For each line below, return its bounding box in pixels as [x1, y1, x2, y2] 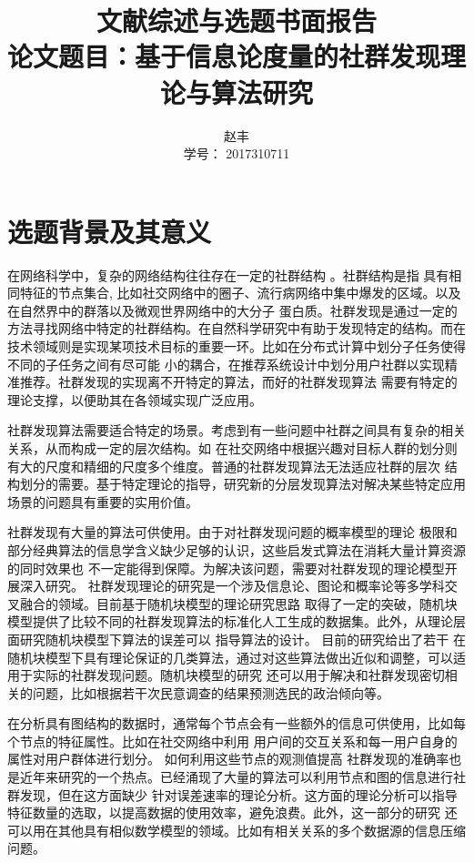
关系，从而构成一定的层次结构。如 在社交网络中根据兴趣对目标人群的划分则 [7, 438, 458, 457]
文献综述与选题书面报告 [96, 2, 377, 39]
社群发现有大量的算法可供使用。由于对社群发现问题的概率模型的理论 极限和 [7, 523, 458, 542]
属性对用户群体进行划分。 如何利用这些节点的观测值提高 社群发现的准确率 [7, 749, 449, 768]
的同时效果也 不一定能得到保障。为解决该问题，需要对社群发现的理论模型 [7, 558, 445, 577]
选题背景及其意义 [7, 212, 212, 249]
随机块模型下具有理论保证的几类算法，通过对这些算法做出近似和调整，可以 [7, 647, 453, 666]
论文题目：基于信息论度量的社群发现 [7, 37, 441, 75]
